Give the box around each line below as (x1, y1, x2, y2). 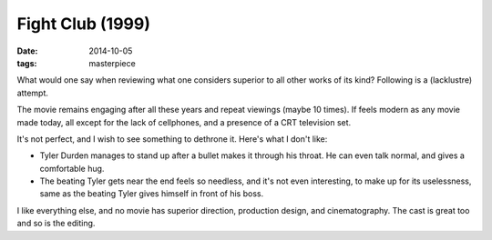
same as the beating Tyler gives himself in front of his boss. (39, 188, 264, 199)
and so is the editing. (16, 218, 96, 229)
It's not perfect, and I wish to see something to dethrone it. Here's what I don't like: (16, 133, 328, 145)
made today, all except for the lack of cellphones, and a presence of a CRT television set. (16, 116, 352, 127)
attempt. (16, 87, 49, 98)
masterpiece (88, 57, 136, 68)
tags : (16, 57, 37, 68)
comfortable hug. (39, 163, 105, 174)
